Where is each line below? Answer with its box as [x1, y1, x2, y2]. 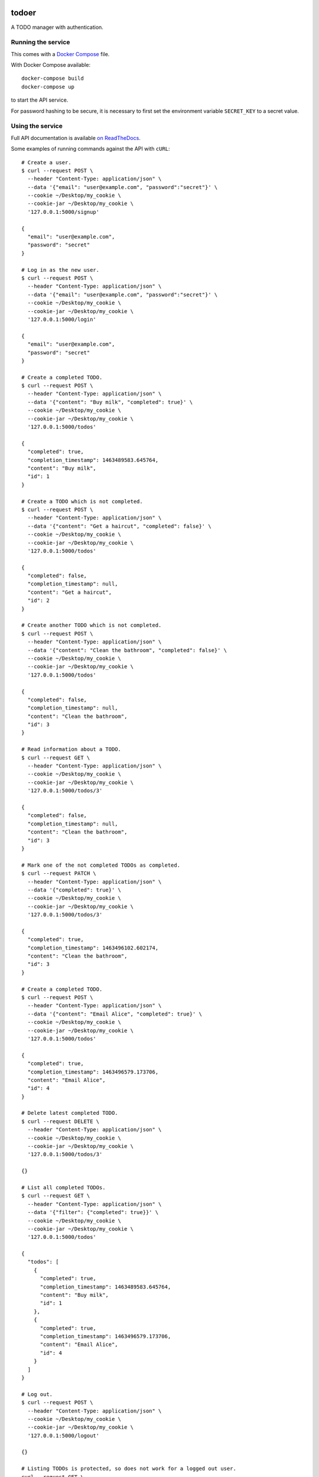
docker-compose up [21, 83, 75, 90]
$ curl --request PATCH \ [21, 870, 97, 877]
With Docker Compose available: [11, 61, 91, 69]
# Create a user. [21, 159, 71, 165]
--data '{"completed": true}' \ [27, 886, 121, 893]
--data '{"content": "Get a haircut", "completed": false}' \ [27, 523, 212, 529]
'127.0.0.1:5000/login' [27, 316, 97, 323]
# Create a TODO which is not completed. [21, 498, 143, 505]
